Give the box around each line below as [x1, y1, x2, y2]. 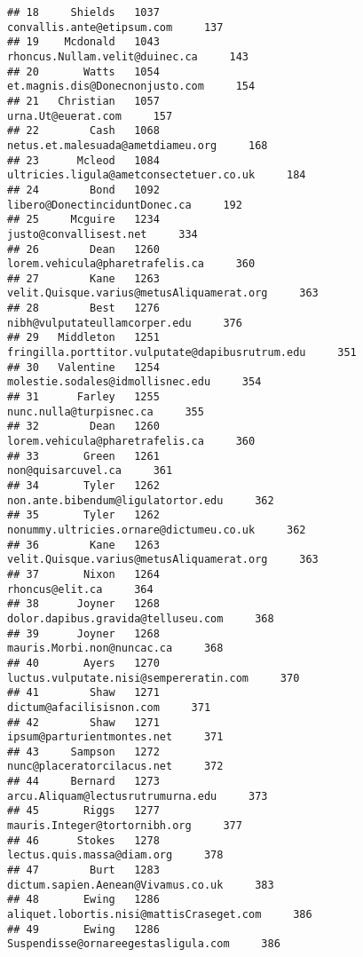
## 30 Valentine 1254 [7, 360, 160, 374]
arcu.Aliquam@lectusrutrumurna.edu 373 [7, 789, 268, 803]
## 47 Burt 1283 [7, 864, 160, 877]
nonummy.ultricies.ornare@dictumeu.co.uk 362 [7, 523, 306, 536]
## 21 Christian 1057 [7, 94, 160, 107]
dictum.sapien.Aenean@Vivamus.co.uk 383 [7, 878, 274, 891]
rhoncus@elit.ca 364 [7, 582, 154, 596]
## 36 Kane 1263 [7, 538, 160, 551]
